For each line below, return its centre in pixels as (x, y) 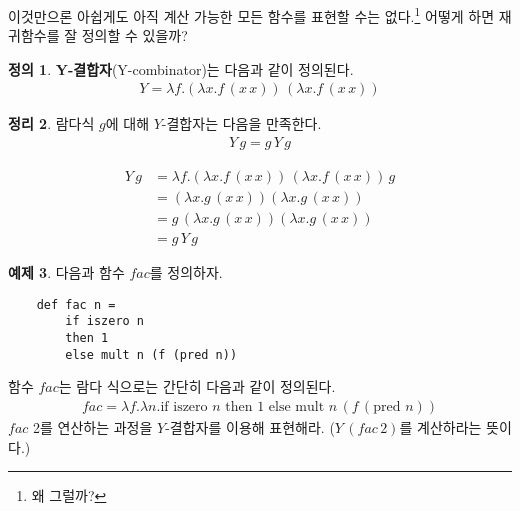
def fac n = (76, 304)
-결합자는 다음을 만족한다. (241, 123)
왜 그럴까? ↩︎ (69, 495)
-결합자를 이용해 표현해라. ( (250, 427)
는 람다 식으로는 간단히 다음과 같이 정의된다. (197, 386)
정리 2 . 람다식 (51, 123)
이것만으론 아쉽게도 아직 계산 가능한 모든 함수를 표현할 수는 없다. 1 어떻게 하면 (251, 14)
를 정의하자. (186, 272)
